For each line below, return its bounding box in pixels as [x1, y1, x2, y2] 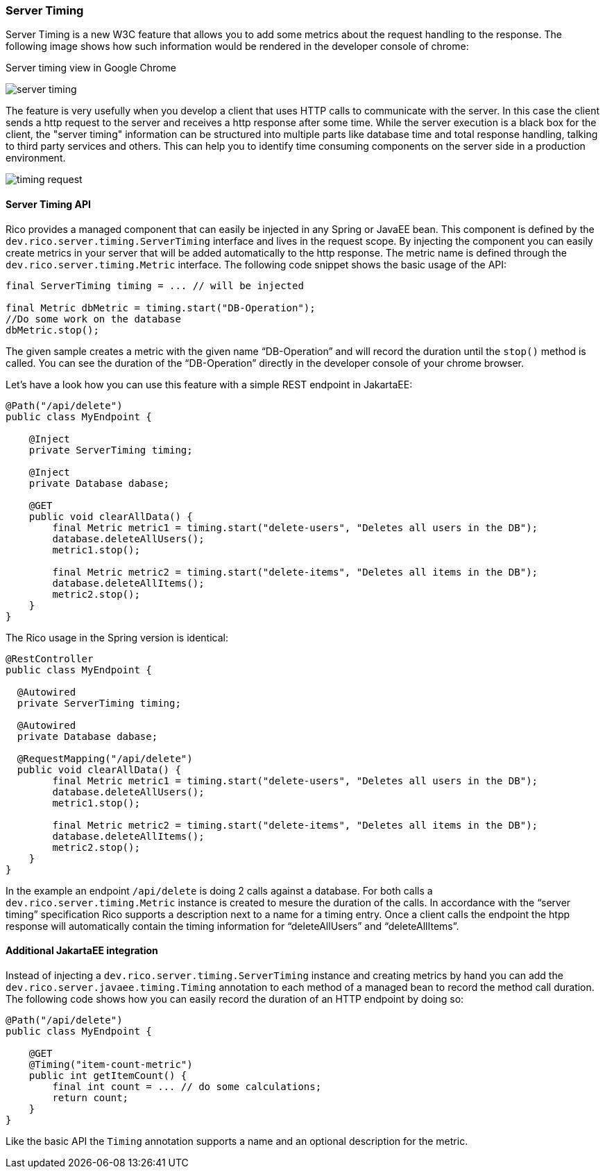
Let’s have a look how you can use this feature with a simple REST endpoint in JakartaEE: [6, 378, 413, 390]
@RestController [6, 653, 94, 664]
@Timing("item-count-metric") [28, 1058, 193, 1070]
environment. [6, 152, 66, 164]
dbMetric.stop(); [6, 324, 99, 336]
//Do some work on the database [6, 313, 181, 325]
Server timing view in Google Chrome [6, 62, 176, 74]
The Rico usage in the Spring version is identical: [6, 631, 228, 644]
